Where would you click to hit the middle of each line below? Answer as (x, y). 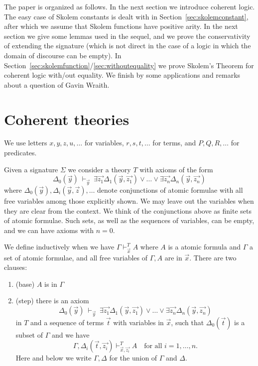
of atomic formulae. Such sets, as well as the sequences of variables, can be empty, (129, 220)
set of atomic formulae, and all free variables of (76, 257)
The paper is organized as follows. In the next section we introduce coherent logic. (129, 6)
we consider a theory (99, 169)
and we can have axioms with (49, 230)
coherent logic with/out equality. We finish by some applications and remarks (122, 75)
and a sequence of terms (67, 322)
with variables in (138, 322)
